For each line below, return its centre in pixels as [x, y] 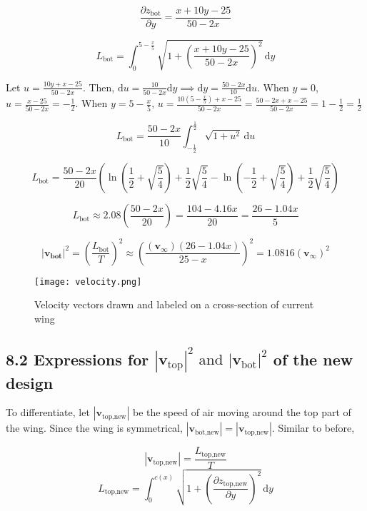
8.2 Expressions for [77, 359]
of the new [313, 359]
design [30, 382]
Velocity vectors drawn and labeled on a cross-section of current [174, 304]
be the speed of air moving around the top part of [242, 412]
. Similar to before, [313, 428]
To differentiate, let [48, 412]
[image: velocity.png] [88, 282]
